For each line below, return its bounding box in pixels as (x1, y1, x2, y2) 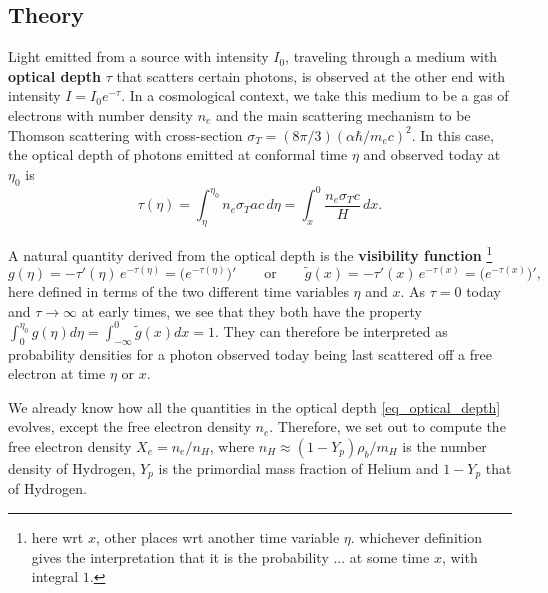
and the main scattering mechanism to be (216, 104, 471, 125)
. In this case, (411, 124, 494, 145)
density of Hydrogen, (8, 457, 136, 478)
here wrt (31, 527, 84, 548)
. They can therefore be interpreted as (215, 320, 448, 341)
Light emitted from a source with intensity (8, 46, 269, 67)
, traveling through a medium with (285, 46, 498, 67)
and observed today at (363, 144, 501, 165)
